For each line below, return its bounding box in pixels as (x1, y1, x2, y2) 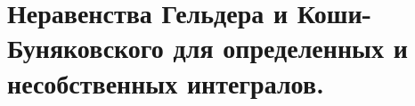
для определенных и (173, 29, 408, 66)
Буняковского (7, 29, 164, 66)
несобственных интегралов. (7, 64, 324, 101)
